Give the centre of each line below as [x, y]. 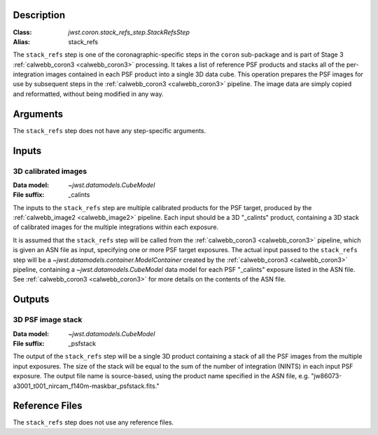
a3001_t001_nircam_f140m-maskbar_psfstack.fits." [86, 386]
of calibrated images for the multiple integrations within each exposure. [116, 227]
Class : [22, 32]
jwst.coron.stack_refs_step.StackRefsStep [129, 32]
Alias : [22, 41]
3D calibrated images [50, 171]
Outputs [31, 299]
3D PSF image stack [48, 320]
